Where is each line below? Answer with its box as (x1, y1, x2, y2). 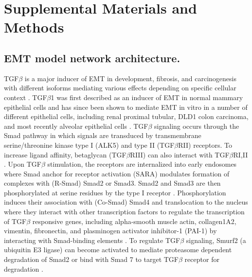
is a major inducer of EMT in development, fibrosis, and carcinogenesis (24, 73, 236, 83)
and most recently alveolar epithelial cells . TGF (4, 121, 148, 131)
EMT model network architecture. (4, 50, 180, 65)
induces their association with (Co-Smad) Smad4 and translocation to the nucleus (4, 197, 248, 207)
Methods (4, 17, 64, 37)
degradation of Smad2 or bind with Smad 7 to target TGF (4, 254, 179, 264)
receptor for (184, 254, 219, 264)
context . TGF (4, 92, 47, 102)
